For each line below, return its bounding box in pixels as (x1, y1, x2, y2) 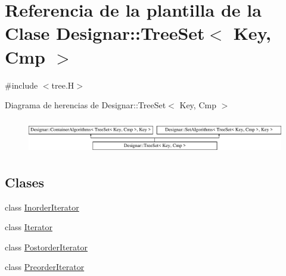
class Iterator (5, 221, 52, 233)
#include (5, 79, 38, 91)
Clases (5, 172, 45, 191)
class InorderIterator (5, 200, 79, 213)
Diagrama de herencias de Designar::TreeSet (5, 99, 166, 111)
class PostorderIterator (5, 240, 88, 253)
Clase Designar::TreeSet (5, 21, 205, 45)
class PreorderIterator (5, 261, 85, 273)
